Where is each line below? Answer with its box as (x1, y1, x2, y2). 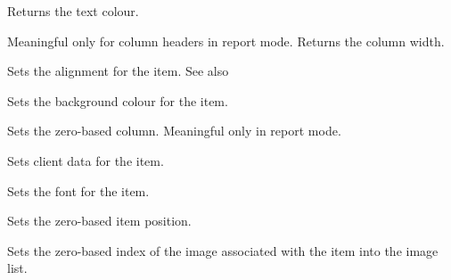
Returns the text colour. (7, 2, 139, 20)
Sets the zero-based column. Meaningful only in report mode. (7, 121, 341, 140)
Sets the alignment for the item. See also (7, 62, 229, 80)
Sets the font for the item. (7, 181, 150, 200)
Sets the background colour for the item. (7, 91, 228, 110)
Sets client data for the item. (7, 151, 164, 169)
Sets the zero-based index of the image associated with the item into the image (7, 241, 439, 259)
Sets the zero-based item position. (7, 211, 192, 230)
